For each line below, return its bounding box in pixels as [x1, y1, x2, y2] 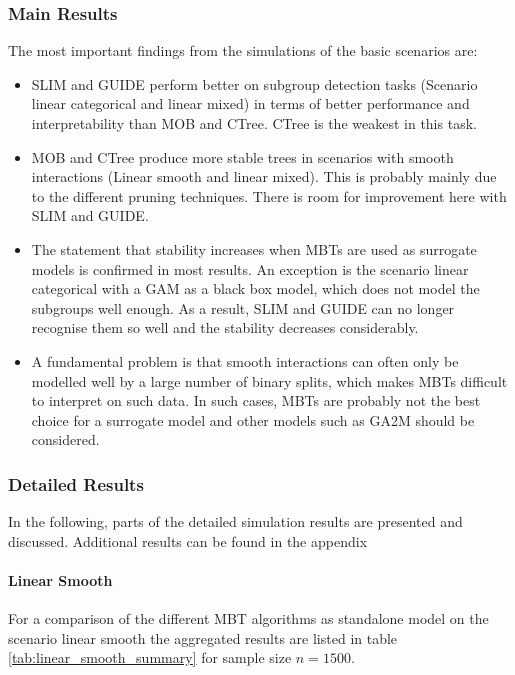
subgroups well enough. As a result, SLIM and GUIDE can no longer [31, 297, 455, 318]
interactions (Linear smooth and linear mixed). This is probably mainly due [31, 166, 497, 187]
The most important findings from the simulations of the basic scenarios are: [8, 40, 478, 61]
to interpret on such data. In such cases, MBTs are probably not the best [31, 390, 481, 411]
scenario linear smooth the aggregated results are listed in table [8, 627, 398, 648]
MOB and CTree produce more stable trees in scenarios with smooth [31, 146, 454, 167]
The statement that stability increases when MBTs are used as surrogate [31, 238, 477, 259]
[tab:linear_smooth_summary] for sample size [8, 647, 292, 668]
